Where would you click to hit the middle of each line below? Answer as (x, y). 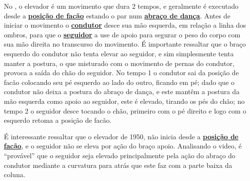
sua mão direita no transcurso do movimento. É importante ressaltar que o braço (125, 44)
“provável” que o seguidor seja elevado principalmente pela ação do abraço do (120, 155)
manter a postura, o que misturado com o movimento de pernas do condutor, (119, 63)
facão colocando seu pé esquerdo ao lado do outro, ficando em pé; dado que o (119, 82)
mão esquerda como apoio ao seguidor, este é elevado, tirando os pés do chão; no (124, 101)
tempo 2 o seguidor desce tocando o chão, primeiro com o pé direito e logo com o (125, 110)
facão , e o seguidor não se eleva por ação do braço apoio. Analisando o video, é (123, 146)
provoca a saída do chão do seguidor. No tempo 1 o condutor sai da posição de (121, 73)
